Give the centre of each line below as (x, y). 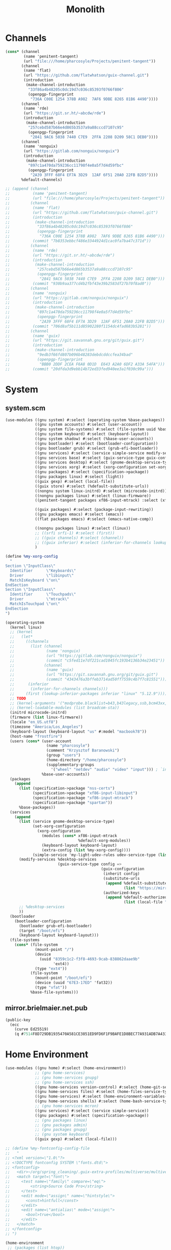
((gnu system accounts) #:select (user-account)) (89, 425)
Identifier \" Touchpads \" (43, 594)
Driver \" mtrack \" (40, 599)
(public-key (18, 1020)
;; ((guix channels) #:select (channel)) (79, 538)
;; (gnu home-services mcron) (67, 1106)
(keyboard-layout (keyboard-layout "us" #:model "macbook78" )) (78, 732)
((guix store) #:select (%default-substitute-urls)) (92, 486)
